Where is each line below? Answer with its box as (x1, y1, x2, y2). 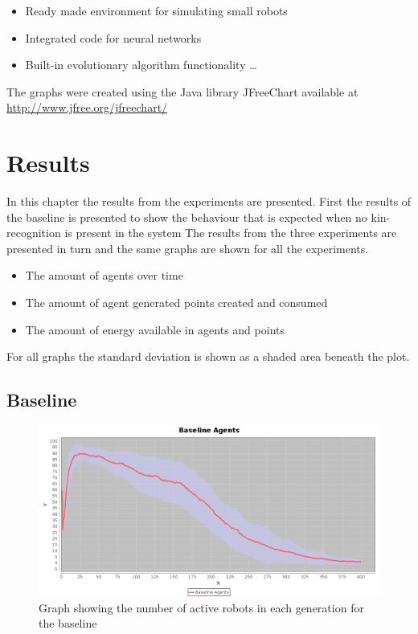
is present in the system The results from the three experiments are (64, 224, 397, 241)
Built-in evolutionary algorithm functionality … (25, 56, 257, 73)
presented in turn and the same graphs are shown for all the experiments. (6, 239, 369, 256)
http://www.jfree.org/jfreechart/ (6, 99, 168, 116)
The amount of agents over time (25, 267, 183, 284)
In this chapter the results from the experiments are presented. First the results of (6, 193, 412, 210)
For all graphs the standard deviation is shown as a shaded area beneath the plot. (6, 348, 410, 365)
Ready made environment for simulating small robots (25, 2, 288, 18)
